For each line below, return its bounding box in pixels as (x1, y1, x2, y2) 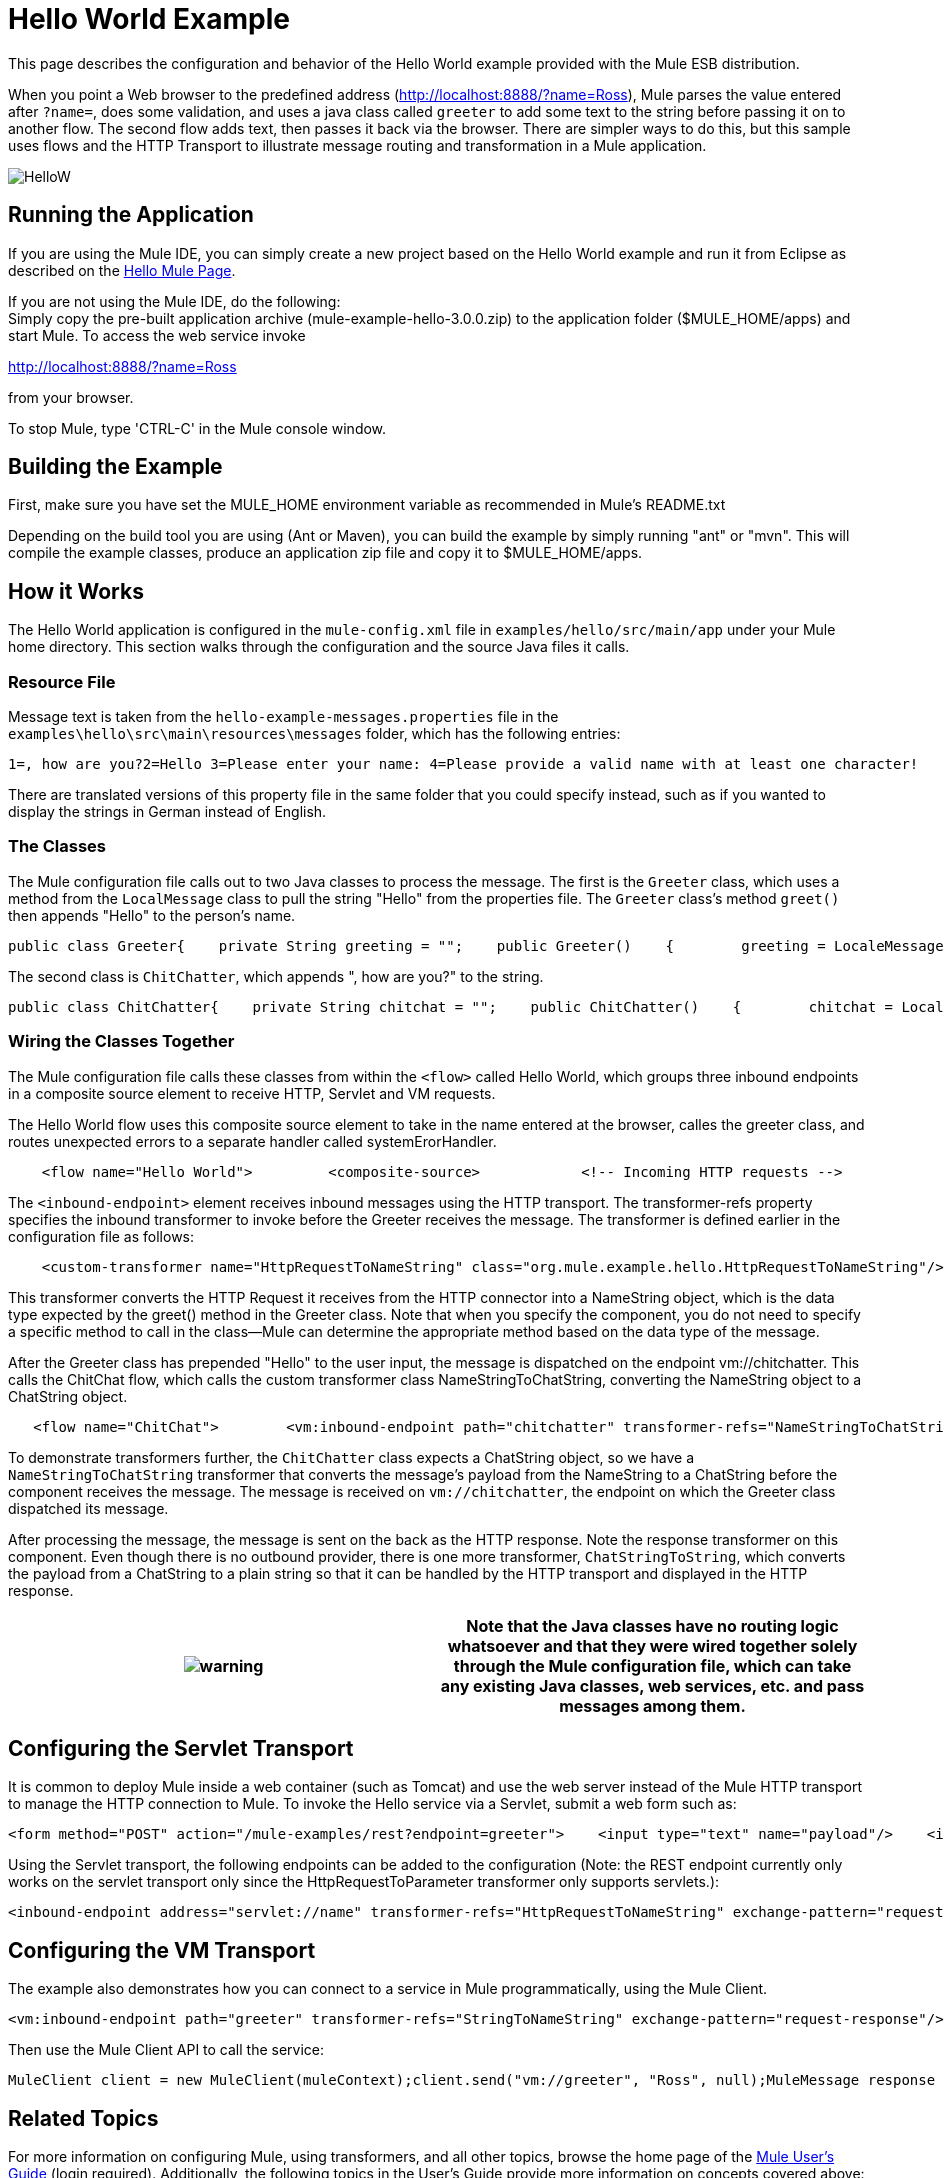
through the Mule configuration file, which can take (453, 1655, 852, 1676)
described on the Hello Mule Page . (8, 261, 236, 279)
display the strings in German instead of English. (8, 803, 327, 821)
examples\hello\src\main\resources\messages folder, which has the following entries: (8, 725, 621, 743)
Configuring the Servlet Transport (8, 1735, 354, 1761)
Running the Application (8, 202, 254, 228)
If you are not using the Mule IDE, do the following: (8, 292, 341, 310)
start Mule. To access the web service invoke (8, 326, 306, 344)
